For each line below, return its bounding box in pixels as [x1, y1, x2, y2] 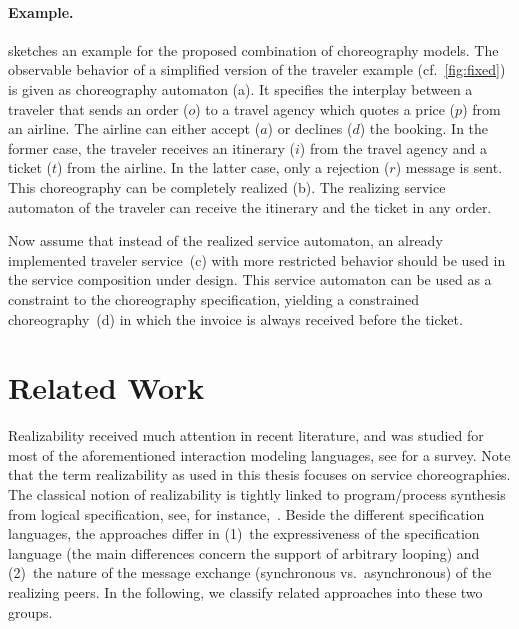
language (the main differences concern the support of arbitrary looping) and [8, 542, 480, 563]
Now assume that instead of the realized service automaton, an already [8, 230, 443, 251]
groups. [8, 601, 53, 622]
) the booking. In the [359, 118, 489, 139]
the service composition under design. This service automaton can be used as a [8, 269, 492, 290]
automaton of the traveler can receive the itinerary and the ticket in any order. [8, 196, 492, 217]
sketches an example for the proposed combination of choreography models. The [8, 39, 499, 60]
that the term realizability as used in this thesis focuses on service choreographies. [8, 464, 511, 485]
